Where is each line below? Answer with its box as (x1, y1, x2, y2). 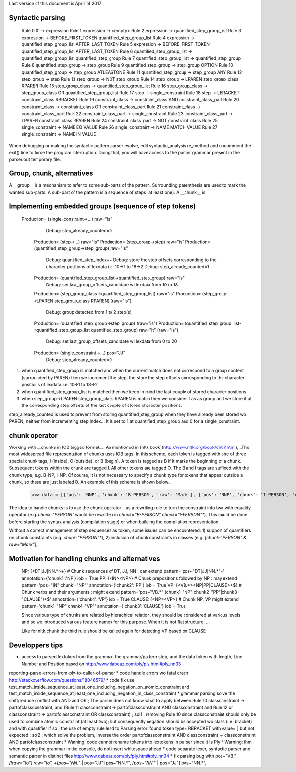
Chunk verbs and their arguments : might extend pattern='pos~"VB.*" (21, 589, 164, 595)
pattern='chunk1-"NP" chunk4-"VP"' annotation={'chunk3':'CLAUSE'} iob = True (21, 603, 186, 609)
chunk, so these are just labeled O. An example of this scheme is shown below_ (9, 479, 171, 485)
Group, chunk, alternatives (9, 169, 93, 178)
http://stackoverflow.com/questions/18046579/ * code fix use (9, 677, 135, 683)
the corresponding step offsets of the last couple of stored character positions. (21, 403, 182, 408)
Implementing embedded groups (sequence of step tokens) (9, 202, 196, 210)
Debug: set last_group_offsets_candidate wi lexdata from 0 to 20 (46, 338, 177, 344)
